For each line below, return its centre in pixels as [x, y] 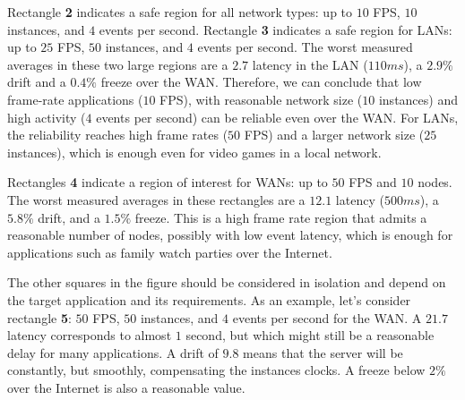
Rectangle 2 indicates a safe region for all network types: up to [180, 12]
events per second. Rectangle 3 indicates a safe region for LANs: [276, 29]
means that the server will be [323, 352]
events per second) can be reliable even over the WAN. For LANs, [277, 117]
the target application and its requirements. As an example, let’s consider [209, 299]
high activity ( [47, 117]
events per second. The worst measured [305, 47]
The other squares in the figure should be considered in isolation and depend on [227, 282]
